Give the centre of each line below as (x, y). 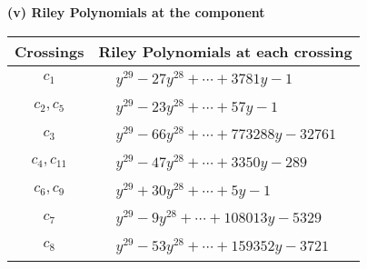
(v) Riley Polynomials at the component (136, 12)
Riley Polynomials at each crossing (225, 51)
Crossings (50, 51)
